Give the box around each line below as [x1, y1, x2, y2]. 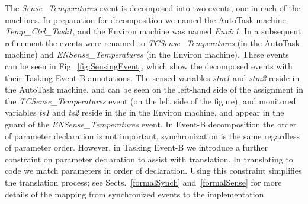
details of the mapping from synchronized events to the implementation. [5, 187, 267, 200]
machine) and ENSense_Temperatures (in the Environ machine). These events [5, 48, 289, 60]
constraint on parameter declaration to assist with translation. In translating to [5, 152, 293, 165]
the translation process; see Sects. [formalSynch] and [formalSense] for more [5, 176, 282, 188]
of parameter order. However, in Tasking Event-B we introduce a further [5, 141, 268, 154]
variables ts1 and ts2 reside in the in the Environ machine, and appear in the [5, 106, 284, 119]
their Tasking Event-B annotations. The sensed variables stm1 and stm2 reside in [5, 71, 300, 84]
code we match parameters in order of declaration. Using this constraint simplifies [5, 164, 302, 177]
